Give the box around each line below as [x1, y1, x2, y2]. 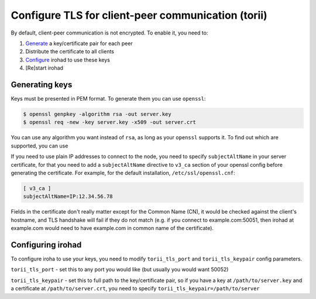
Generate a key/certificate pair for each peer [25, 40, 133, 47]
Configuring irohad [11, 240, 82, 250]
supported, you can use [11, 142, 68, 149]
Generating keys [11, 80, 73, 90]
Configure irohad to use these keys [25, 56, 111, 63]
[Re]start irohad [25, 64, 64, 71]
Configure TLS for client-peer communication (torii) [11, 9, 267, 22]
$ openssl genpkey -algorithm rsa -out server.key [23, 111, 172, 117]
